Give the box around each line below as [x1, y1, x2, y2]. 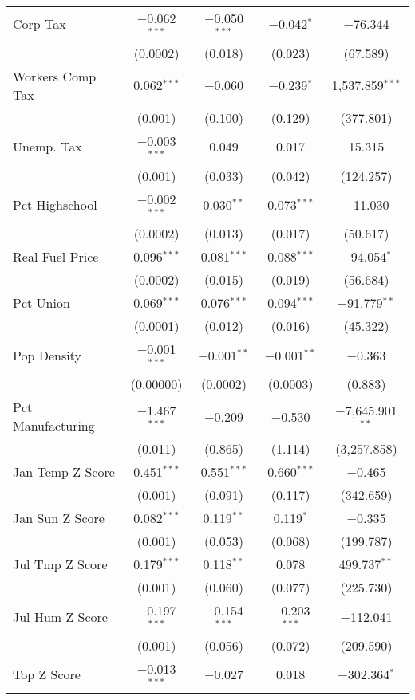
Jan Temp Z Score [13, 462, 115, 482]
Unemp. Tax [13, 137, 82, 156]
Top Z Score [13, 665, 81, 684]
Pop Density [13, 345, 81, 364]
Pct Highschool [13, 195, 97, 214]
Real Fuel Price [13, 247, 99, 266]
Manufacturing [13, 416, 95, 435]
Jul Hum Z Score [13, 607, 108, 626]
